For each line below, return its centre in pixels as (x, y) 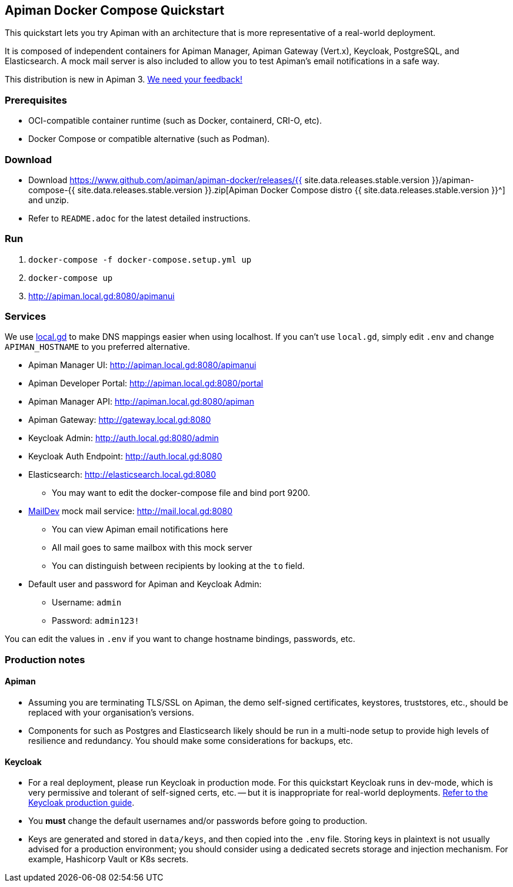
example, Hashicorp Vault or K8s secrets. (109, 859)
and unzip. (49, 200)
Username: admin (87, 603)
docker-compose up (71, 278)
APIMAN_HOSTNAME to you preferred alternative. (97, 347)
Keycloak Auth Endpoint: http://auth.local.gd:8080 (125, 456)
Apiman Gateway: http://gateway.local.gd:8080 (120, 420)
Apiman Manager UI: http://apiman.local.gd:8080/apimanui (142, 365)
